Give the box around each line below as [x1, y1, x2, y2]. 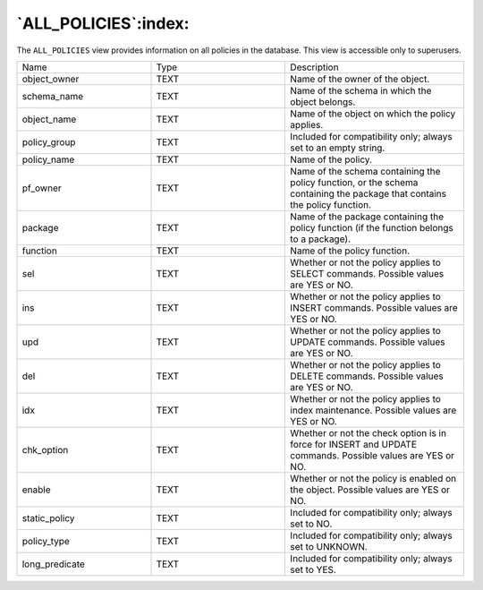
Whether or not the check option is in [290, 426, 447, 439]
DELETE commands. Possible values [290, 370, 444, 382]
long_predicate [21, 558, 85, 570]
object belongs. [290, 95, 356, 107]
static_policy [21, 511, 75, 524]
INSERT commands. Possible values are [290, 301, 458, 313]
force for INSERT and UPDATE [290, 438, 418, 450]
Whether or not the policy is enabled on [290, 472, 457, 484]
